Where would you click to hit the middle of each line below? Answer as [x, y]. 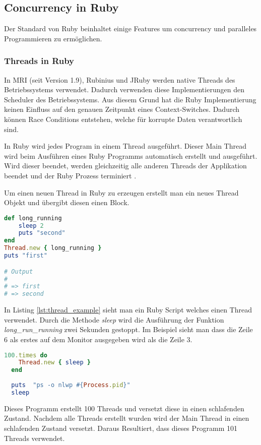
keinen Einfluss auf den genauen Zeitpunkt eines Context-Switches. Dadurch [122, 109]
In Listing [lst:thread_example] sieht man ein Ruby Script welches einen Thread [128, 310]
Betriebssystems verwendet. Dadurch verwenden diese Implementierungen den [124, 89]
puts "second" [42, 233]
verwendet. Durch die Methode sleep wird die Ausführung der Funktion [114, 319]
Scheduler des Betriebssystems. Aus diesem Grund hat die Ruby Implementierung [130, 99]
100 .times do [26, 355]
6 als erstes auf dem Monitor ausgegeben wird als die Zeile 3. [98, 339]
